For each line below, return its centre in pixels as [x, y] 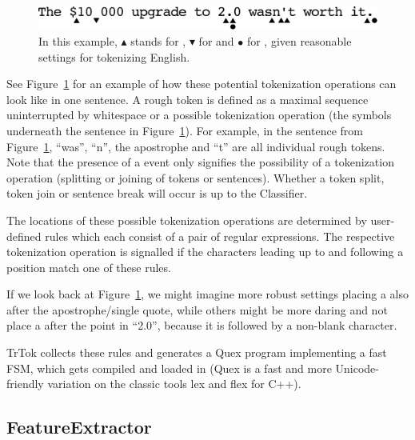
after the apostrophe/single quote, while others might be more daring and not [197, 309]
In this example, [78, 40]
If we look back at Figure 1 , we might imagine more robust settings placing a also [208, 294]
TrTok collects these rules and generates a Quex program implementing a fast [197, 352]
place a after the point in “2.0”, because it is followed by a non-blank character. [202, 325]
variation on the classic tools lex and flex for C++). [174, 384]
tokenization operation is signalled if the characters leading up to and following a [205, 252]
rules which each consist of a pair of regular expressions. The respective [220, 236]
